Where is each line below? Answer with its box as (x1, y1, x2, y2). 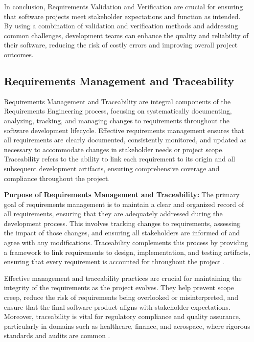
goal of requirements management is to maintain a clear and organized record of (4, 199, 244, 209)
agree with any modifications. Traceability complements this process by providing (4, 237, 249, 248)
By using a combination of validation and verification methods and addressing (4, 21, 238, 31)
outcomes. (4, 49, 34, 59)
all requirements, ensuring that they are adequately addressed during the (4, 208, 223, 219)
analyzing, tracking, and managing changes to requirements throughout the (4, 115, 230, 125)
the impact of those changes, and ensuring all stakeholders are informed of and (4, 228, 240, 238)
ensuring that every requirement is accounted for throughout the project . (4, 256, 225, 267)
